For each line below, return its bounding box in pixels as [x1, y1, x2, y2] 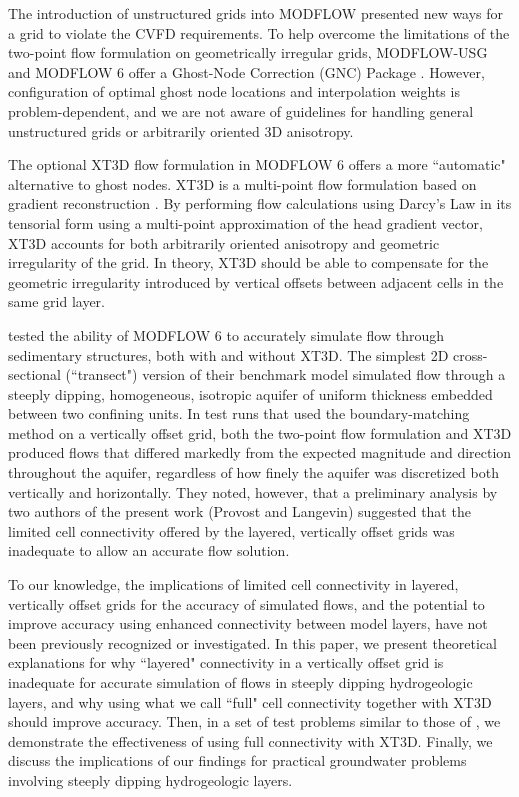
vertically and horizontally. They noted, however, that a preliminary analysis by [8, 481, 498, 502]
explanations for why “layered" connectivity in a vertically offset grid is [8, 652, 444, 673]
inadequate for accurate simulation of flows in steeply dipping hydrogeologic [8, 672, 473, 692]
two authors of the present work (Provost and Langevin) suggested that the [8, 501, 471, 522]
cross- [453, 344, 488, 365]
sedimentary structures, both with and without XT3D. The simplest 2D [8, 344, 449, 365]
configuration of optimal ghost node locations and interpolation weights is [8, 81, 460, 102]
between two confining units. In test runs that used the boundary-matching [8, 403, 470, 424]
